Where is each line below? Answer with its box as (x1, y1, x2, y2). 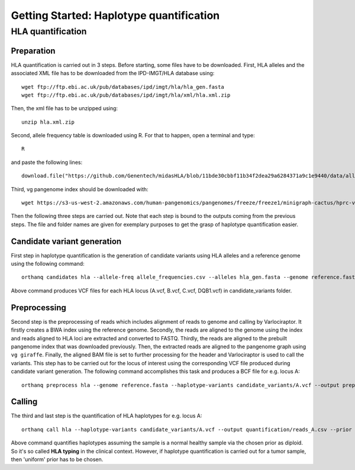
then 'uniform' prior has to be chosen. (11, 456, 104, 463)
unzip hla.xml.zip (21, 118, 75, 125)
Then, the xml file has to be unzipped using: (11, 105, 118, 112)
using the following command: (11, 260, 85, 268)
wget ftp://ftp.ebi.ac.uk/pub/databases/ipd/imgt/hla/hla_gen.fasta (21, 83, 224, 90)
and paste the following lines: (11, 159, 83, 166)
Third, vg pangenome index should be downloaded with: (11, 185, 149, 192)
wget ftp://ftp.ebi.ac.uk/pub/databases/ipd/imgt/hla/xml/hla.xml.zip (21, 92, 231, 98)
